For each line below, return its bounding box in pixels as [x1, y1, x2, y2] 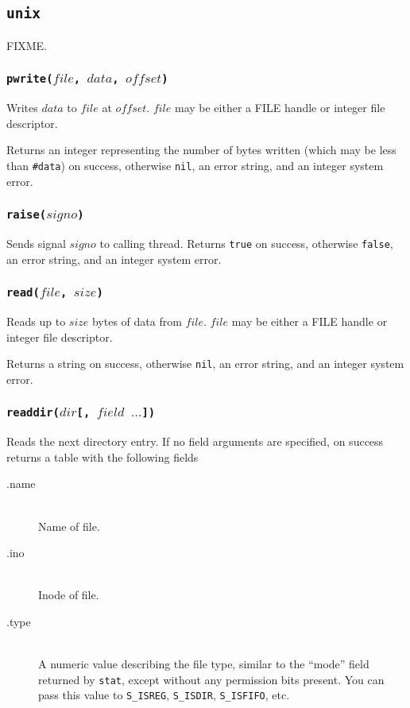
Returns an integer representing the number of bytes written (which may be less [6, 141, 396, 158]
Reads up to [6, 313, 66, 329]
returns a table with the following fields [6, 448, 199, 465]
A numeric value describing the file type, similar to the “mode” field [38, 656, 369, 672]
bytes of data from [91, 313, 182, 329]
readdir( [6, 406, 60, 420]
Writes [6, 99, 38, 116]
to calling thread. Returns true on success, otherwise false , [99, 234, 393, 251]
